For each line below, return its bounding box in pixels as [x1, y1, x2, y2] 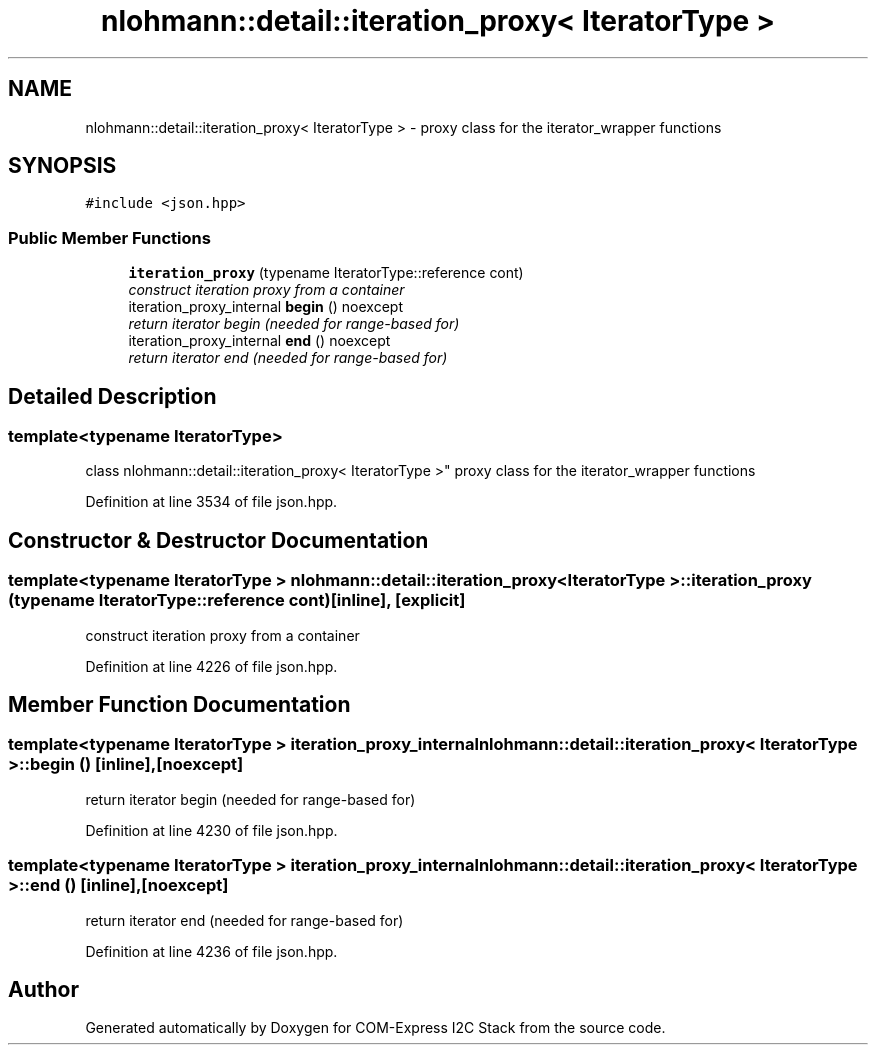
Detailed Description [8, 383, 217, 409]
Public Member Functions [8, 227, 211, 248]
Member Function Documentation [8, 692, 351, 718]
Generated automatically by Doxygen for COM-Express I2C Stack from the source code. [85, 1019, 666, 1037]
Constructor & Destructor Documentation [8, 527, 429, 553]
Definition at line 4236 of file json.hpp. [85, 942, 338, 960]
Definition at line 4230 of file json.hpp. [85, 821, 338, 839]
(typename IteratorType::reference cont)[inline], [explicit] [8, 590, 466, 611]
